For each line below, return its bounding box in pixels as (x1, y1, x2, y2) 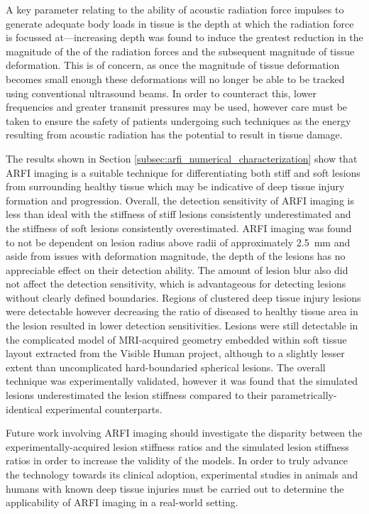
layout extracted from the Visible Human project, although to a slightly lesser (6, 346, 345, 361)
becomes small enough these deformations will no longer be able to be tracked (6, 71, 345, 86)
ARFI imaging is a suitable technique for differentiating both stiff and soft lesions (6, 165, 360, 180)
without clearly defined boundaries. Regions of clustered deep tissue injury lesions (6, 290, 361, 305)
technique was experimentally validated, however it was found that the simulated (6, 373, 358, 388)
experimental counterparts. (45, 401, 163, 416)
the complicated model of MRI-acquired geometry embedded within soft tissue (6, 332, 347, 346)
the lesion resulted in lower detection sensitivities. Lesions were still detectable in (6, 318, 358, 333)
